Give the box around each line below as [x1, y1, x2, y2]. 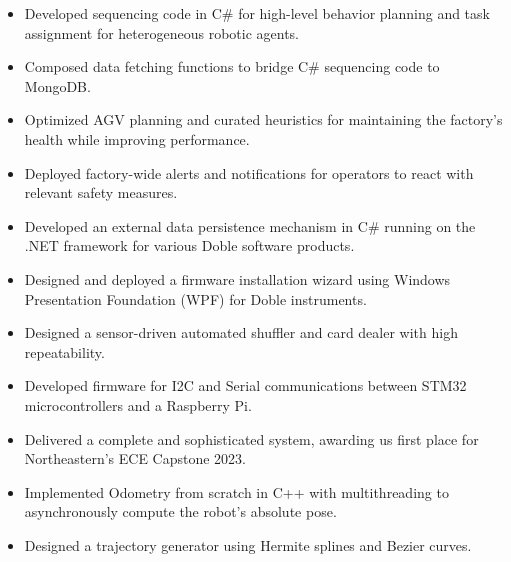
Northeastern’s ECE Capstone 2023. [24, 448, 246, 469]
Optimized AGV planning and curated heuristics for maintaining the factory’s [24, 109, 503, 130]
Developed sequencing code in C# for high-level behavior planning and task [24, 3, 490, 23]
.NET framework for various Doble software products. [24, 235, 355, 256]
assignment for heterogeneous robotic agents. [24, 22, 299, 43]
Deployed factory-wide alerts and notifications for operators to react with [24, 162, 474, 183]
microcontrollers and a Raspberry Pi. [24, 394, 252, 415]
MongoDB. [24, 75, 91, 96]
